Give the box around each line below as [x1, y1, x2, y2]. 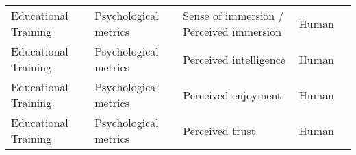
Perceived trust [183, 122, 255, 139]
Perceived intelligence [183, 51, 285, 67]
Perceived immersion [183, 23, 282, 39]
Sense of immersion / [183, 8, 284, 23]
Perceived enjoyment [183, 86, 282, 103]
